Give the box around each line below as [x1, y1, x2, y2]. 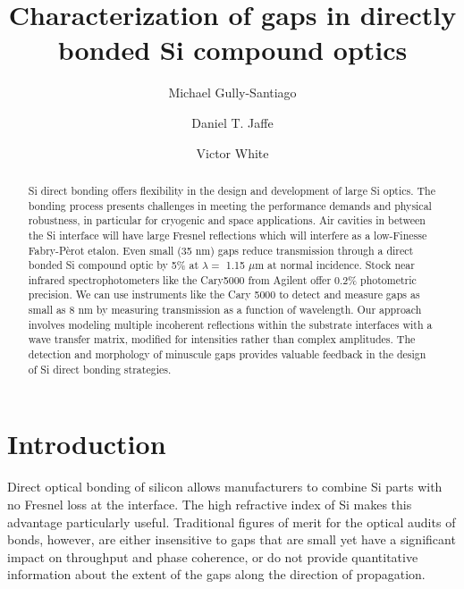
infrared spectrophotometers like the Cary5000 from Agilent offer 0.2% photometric [28, 272, 417, 287]
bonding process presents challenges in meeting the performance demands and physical [28, 198, 432, 213]
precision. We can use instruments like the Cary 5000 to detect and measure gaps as [28, 287, 420, 302]
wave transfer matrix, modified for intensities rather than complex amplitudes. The [28, 332, 416, 347]
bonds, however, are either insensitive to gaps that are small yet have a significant [7, 530, 456, 549]
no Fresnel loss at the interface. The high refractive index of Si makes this [7, 494, 412, 513]
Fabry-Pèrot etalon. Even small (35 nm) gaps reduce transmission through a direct [28, 242, 414, 257]
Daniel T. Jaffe [191, 113, 274, 131]
